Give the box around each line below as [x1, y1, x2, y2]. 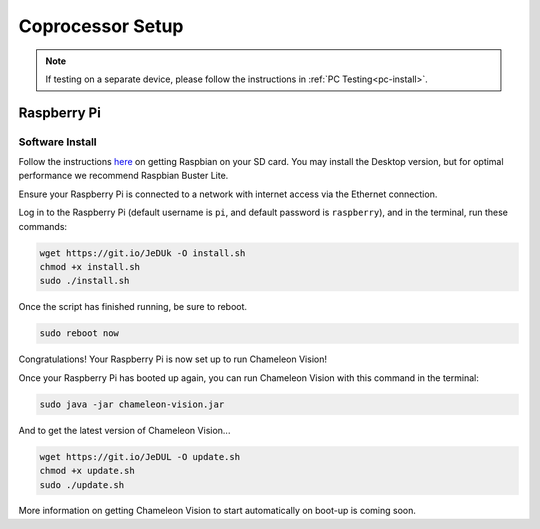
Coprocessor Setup [18, 15, 184, 37]
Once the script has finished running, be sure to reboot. [18, 301, 248, 313]
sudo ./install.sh [39, 275, 130, 287]
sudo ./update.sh [39, 479, 125, 490]
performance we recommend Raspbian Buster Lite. [18, 170, 229, 182]
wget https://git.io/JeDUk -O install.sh [39, 247, 246, 259]
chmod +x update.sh [39, 465, 135, 477]
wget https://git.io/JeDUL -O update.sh [39, 451, 240, 462]
